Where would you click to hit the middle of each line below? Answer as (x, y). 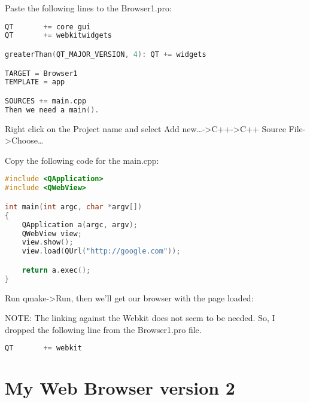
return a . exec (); (56, 270)
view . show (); (48, 242)
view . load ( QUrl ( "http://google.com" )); (101, 251)
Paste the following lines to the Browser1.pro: (88, 8)
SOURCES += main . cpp (46, 101)
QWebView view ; (52, 233)
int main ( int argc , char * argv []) (74, 207)
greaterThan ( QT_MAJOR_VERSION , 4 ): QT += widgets (106, 54)
